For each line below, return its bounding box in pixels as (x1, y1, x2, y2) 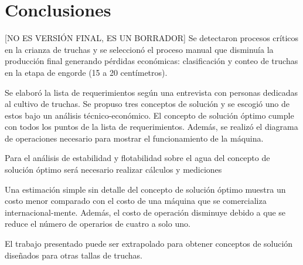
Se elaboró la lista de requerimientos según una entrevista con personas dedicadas (5, 86, 298, 98)
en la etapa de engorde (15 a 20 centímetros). (5, 66, 168, 78)
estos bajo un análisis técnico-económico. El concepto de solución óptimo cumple (5, 109, 294, 121)
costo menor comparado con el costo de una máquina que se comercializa (5, 194, 267, 207)
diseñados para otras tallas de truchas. (5, 249, 143, 261)
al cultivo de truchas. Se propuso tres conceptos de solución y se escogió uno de (5, 98, 290, 110)
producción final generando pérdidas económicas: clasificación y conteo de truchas (5, 55, 298, 67)
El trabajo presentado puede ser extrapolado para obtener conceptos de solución (5, 237, 293, 250)
